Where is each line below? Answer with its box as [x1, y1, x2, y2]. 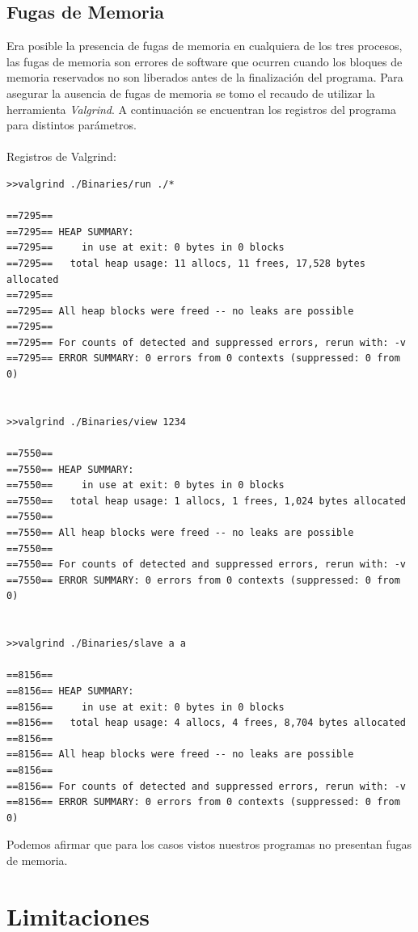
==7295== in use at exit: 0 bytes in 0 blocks [6, 242, 285, 254]
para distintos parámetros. [6, 116, 137, 133]
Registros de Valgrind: [6, 148, 116, 165]
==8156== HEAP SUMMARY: [6, 685, 134, 697]
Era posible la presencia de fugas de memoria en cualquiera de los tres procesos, [6, 37, 403, 54]
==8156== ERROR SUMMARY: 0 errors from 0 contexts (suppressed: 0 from [6, 796, 400, 808]
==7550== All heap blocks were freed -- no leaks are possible [6, 527, 354, 539]
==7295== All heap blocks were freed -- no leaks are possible [6, 305, 354, 317]
